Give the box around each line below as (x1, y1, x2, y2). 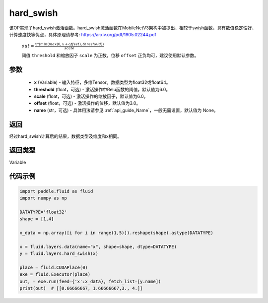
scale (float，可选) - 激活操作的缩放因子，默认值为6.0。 (34, 93, 148, 99)
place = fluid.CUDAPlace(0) (19, 264, 88, 270)
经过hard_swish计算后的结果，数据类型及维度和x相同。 (9, 133, 122, 139)
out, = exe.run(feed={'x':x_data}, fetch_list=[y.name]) (19, 278, 161, 284)
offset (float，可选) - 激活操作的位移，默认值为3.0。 (34, 100, 141, 106)
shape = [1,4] (19, 216, 54, 222)
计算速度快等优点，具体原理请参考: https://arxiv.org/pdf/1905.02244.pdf (9, 31, 156, 37)
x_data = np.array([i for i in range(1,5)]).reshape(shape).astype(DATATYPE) (19, 230, 213, 236)
